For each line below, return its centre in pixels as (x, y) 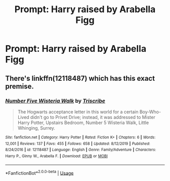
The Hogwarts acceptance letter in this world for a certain (78, 112)
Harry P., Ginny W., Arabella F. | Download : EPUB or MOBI (56, 156)
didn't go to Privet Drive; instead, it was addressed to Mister (93, 117)
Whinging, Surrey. (36, 128)
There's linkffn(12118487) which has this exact (80, 78)
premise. (19, 86)
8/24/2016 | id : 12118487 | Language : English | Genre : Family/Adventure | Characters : (81, 150)
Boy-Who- (150, 112)
